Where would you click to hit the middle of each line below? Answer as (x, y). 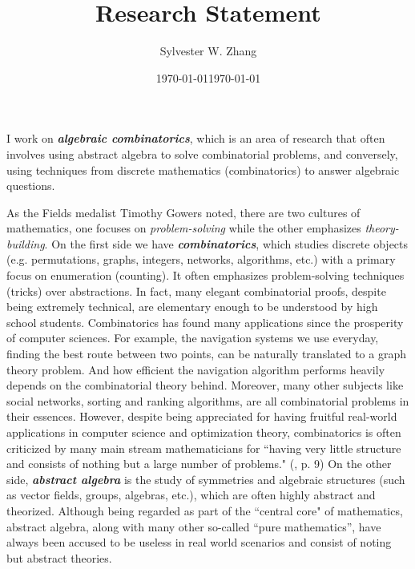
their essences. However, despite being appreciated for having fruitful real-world (202, 416)
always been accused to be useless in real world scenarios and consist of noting (199, 542)
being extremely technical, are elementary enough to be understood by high (192, 307)
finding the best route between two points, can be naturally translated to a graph (206, 354)
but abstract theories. (59, 557)
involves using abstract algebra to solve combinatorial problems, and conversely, (202, 153)
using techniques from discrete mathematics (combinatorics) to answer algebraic (203, 169)
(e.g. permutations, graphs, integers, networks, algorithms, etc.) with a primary (201, 259)
